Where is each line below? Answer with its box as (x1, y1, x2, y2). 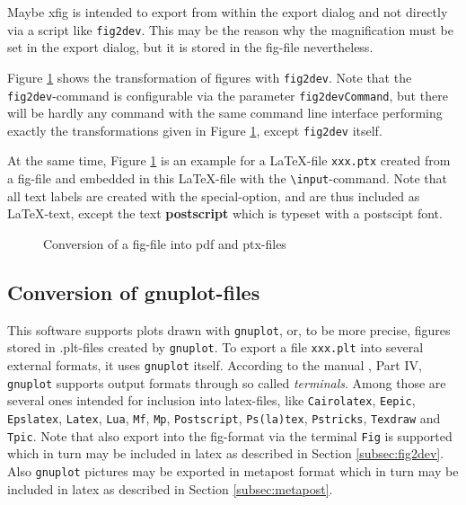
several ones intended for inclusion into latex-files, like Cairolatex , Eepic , (7, 391, 416, 410)
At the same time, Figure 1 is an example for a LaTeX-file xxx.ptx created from (7, 151, 451, 170)
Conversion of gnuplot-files (7, 278, 260, 306)
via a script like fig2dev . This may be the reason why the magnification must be (7, 20, 453, 39)
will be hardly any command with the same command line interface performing (7, 103, 443, 122)
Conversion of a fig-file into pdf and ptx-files (43, 234, 286, 252)
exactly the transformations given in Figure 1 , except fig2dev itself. (7, 120, 382, 139)
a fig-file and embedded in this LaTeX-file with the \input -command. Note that (7, 169, 448, 188)
